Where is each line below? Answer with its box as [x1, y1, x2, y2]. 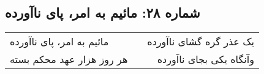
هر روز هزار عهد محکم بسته [10, 52, 128, 67]
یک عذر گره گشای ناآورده [147, 34, 254, 49]
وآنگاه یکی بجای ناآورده [157, 52, 254, 67]
